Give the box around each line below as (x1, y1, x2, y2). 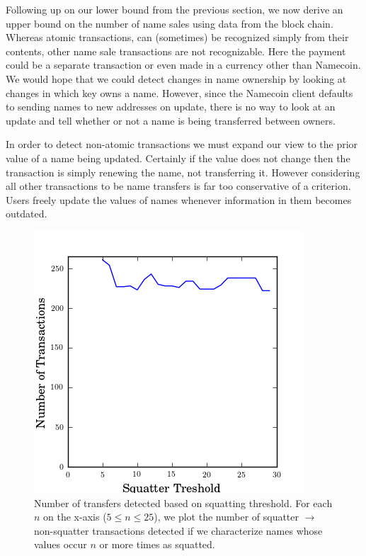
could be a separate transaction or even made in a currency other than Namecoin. (6, 57, 361, 72)
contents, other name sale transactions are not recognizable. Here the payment (6, 43, 346, 58)
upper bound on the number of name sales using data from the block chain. (6, 16, 333, 30)
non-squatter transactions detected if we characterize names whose (34, 523, 323, 538)
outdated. (6, 206, 47, 221)
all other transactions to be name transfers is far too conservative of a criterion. (6, 178, 351, 193)
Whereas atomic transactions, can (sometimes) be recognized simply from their (6, 30, 349, 45)
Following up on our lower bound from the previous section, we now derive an (6, 2, 343, 16)
